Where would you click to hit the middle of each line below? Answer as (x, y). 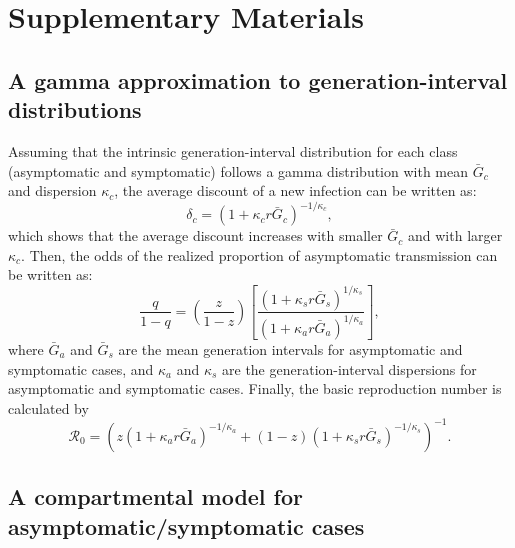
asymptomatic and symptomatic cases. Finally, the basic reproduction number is (255, 388)
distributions (75, 109)
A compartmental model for (156, 496)
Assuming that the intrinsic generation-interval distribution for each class (233, 150)
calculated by (48, 407)
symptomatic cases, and (81, 368)
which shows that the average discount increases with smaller (195, 235)
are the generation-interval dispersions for (349, 368)
